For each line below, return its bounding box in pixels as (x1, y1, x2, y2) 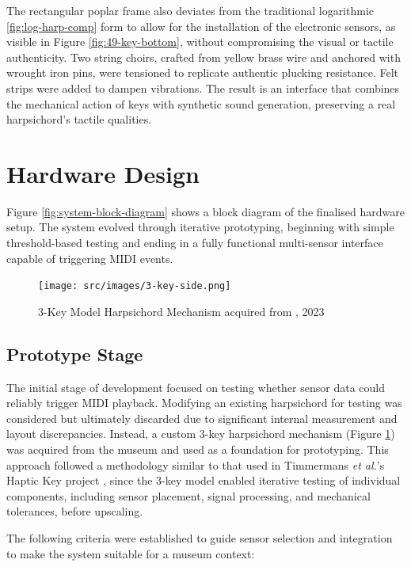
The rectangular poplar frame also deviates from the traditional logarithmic (6, 2, 375, 18)
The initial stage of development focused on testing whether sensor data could (6, 379, 386, 395)
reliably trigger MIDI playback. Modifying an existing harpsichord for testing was (6, 394, 402, 411)
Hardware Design (6, 157, 200, 189)
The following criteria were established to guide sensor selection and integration (6, 530, 393, 546)
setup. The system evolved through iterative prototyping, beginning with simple (6, 219, 394, 235)
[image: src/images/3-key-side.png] (38, 280, 231, 292)
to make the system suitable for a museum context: (6, 545, 255, 561)
